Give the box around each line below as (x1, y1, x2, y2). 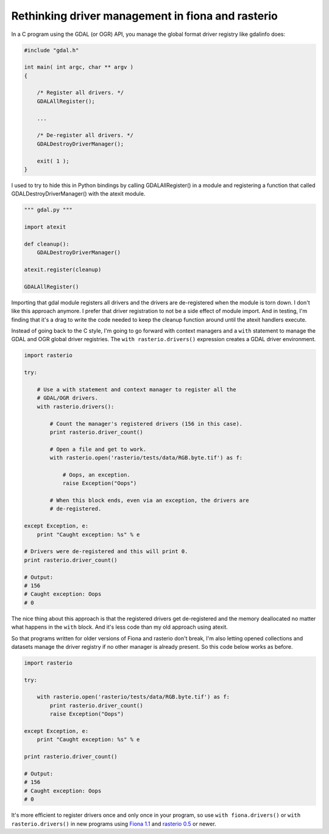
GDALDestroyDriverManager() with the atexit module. (11, 190, 146, 197)
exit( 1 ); (37, 157, 69, 164)
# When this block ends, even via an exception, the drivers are (49, 497, 249, 504)
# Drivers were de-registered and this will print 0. (24, 548, 188, 555)
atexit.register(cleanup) (24, 266, 102, 274)
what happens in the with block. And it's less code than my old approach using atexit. (11, 623, 228, 631)
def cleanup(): (24, 241, 69, 247)
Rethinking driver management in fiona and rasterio (11, 9, 278, 23)
